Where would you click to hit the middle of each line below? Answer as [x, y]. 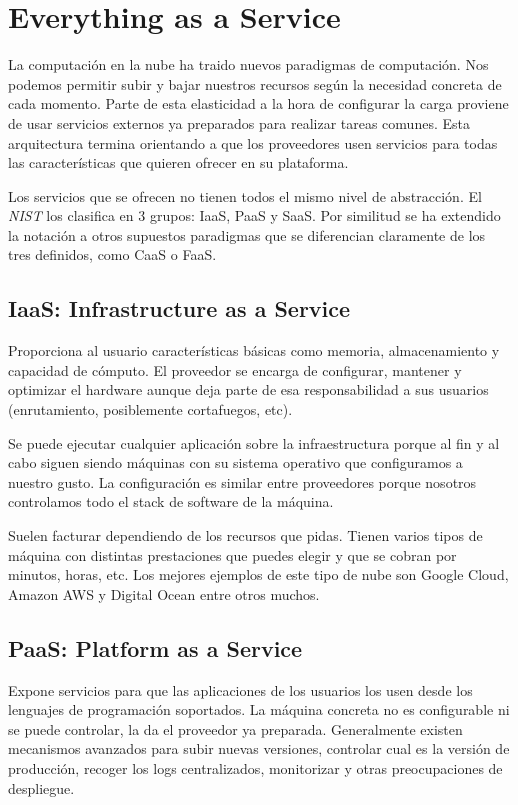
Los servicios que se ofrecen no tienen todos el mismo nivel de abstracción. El [245, 195]
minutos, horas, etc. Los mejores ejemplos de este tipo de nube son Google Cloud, [258, 574]
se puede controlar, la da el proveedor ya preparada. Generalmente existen [235, 728]
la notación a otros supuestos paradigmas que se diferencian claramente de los [247, 234]
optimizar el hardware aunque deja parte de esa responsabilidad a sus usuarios [248, 389]
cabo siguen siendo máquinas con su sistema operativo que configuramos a [235, 462]
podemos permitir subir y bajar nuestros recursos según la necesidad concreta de [255, 83]
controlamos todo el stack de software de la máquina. [171, 501]
